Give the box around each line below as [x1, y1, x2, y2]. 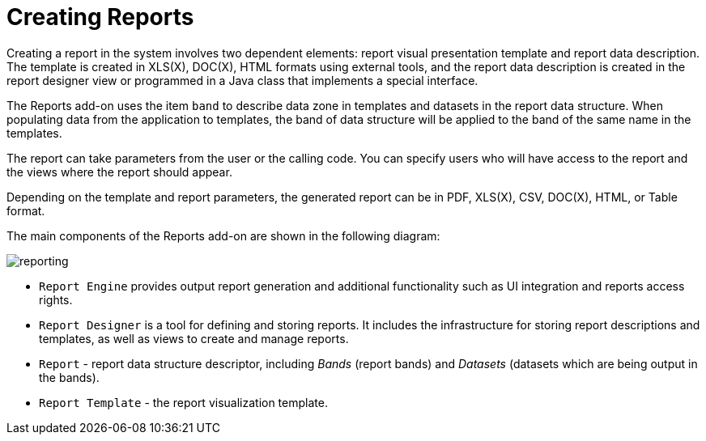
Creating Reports [6, 3, 194, 31]
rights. [39, 292, 73, 307]
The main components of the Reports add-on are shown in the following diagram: [6, 228, 440, 243]
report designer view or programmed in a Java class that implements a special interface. [6, 73, 478, 87]
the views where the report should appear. [6, 164, 232, 179]
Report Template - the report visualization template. [39, 395, 328, 409]
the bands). [39, 370, 100, 384]
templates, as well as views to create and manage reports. [39, 331, 349, 346]
